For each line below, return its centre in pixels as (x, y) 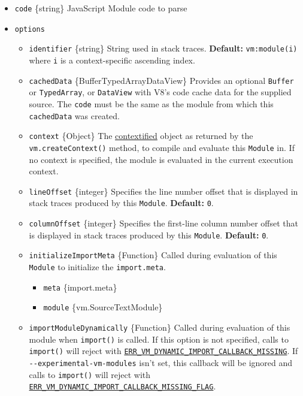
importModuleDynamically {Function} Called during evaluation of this (160, 327)
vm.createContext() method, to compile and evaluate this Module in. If (162, 147)
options (30, 29)
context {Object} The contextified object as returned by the (141, 136)
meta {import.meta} (80, 287)
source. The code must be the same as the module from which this (151, 103)
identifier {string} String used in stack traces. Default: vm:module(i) (163, 48)
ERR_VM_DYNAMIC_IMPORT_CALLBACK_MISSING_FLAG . (122, 386)
